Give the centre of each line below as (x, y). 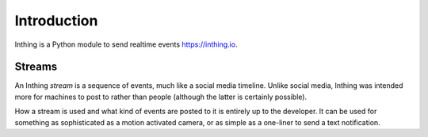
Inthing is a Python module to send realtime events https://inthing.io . (126, 44)
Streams (36, 67)
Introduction (56, 21)
